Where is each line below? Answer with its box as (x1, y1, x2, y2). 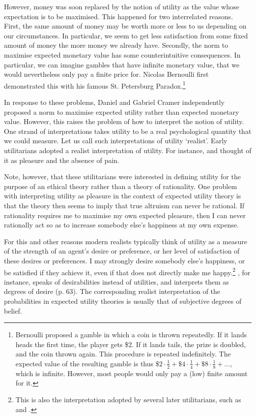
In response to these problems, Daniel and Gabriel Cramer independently (4, 97, 225, 107)
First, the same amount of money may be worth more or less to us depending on (4, 21, 247, 31)
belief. (4, 305, 22, 316)
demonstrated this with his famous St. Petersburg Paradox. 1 (4, 79, 186, 91)
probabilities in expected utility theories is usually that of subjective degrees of (4, 295, 242, 306)
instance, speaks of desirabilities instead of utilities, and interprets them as (4, 276, 229, 287)
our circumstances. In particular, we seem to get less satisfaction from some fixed (4, 30, 248, 40)
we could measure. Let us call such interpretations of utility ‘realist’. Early (4, 135, 228, 146)
